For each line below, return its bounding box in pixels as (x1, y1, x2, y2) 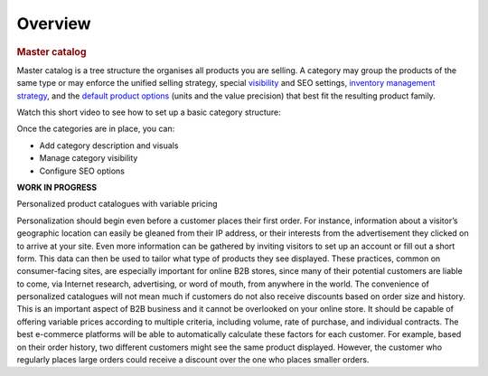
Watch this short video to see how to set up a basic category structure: (16, 107, 282, 117)
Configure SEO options (39, 165, 126, 176)
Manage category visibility (39, 153, 138, 164)
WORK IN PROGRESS (16, 182, 98, 193)
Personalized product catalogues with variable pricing (16, 199, 218, 210)
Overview (16, 14, 91, 33)
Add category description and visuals (39, 140, 179, 151)
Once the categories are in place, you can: (16, 123, 175, 135)
